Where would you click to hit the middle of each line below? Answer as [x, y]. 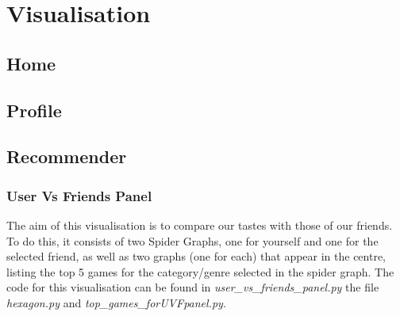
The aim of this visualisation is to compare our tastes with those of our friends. [200, 225]
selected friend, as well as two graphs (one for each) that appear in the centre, [196, 256]
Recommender [67, 156]
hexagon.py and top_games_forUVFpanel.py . [116, 302]
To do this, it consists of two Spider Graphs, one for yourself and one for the [192, 240]
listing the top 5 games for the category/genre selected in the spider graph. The [200, 271]
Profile [34, 110]
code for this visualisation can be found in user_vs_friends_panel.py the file [193, 287]
